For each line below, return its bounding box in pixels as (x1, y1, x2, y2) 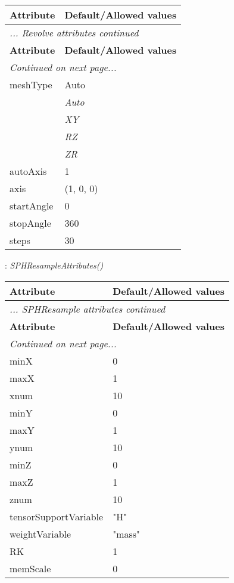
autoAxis (10, 164, 47, 178)
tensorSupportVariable (10, 509, 104, 523)
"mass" (113, 526, 141, 541)
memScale (10, 561, 51, 575)
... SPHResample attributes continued (10, 301, 166, 316)
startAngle (10, 199, 54, 212)
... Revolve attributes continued (10, 26, 139, 39)
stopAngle (10, 216, 51, 230)
